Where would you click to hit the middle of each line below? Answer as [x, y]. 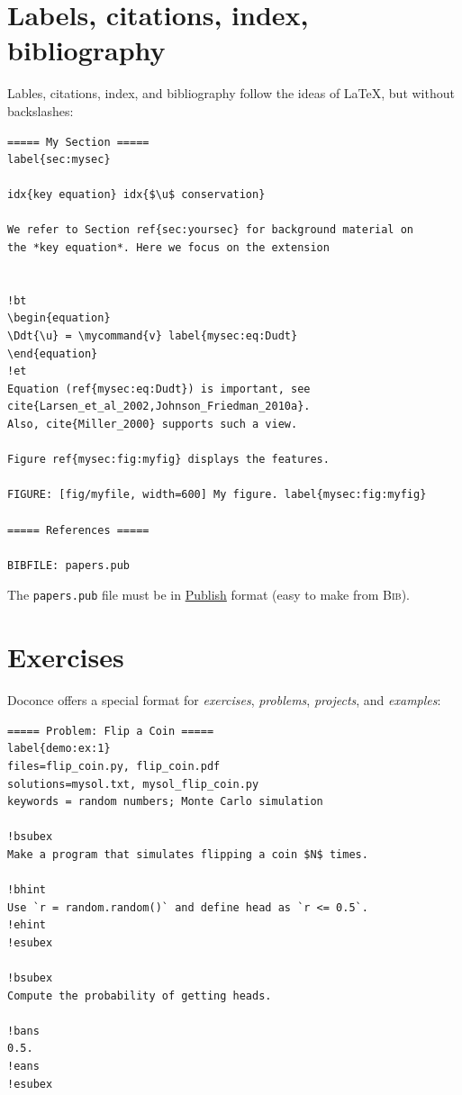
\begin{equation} [59, 318]
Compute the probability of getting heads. [140, 995]
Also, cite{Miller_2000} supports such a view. [153, 424]
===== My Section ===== [78, 142]
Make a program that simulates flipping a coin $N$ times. [188, 854]
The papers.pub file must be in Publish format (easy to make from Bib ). [208, 595]
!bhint [27, 890]
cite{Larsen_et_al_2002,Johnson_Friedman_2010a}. [159, 407]
